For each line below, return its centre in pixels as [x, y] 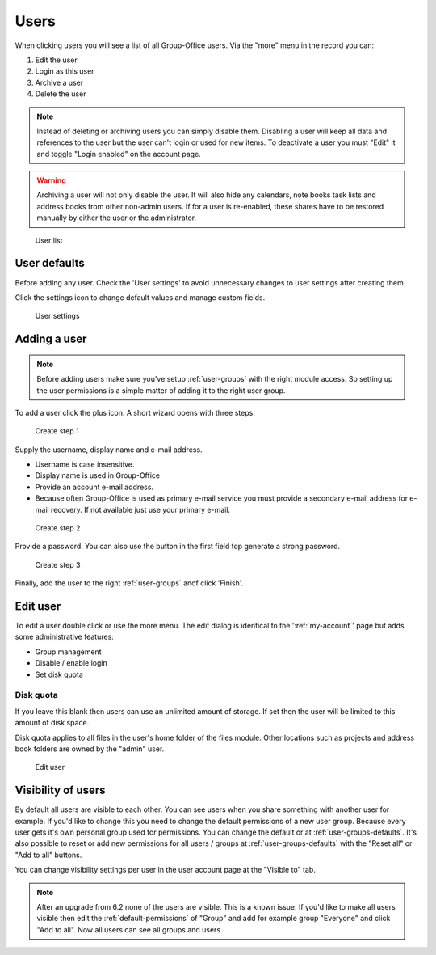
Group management [68, 652]
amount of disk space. [52, 723]
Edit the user [56, 60]
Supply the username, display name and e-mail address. [109, 450]
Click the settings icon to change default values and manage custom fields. [140, 297]
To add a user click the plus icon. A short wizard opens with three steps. [135, 412]
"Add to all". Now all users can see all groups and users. [130, 929]
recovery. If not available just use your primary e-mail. [140, 509]
